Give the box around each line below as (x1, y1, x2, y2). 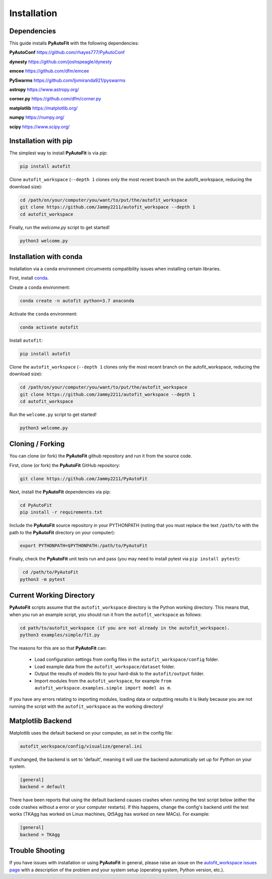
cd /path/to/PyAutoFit (23, 570, 79, 575)
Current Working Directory (9, 591, 95, 600)
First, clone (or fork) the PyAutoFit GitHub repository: (9, 462, 120, 468)
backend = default (20, 784, 65, 790)
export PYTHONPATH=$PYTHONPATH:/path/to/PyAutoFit (20, 543, 148, 549)
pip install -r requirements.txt (20, 509, 103, 515)
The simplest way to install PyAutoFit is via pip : (9, 150, 108, 156)
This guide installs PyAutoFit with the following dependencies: (9, 40, 140, 46)
